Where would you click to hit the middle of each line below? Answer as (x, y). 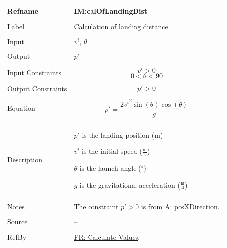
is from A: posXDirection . (180, 207)
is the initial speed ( (112, 151)
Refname (23, 11)
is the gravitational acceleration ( (130, 184)
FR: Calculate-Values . (107, 236)
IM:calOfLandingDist (111, 11)
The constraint (96, 207)
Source (18, 222)
